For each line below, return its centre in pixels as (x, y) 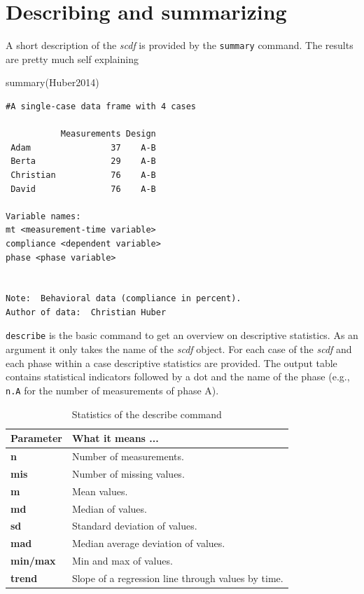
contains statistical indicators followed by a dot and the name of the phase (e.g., (178, 377)
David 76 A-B (83, 189)
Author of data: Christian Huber (86, 312)
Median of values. (109, 508)
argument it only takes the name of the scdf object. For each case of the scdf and (179, 349)
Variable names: (43, 216)
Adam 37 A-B (83, 147)
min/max (33, 561)
